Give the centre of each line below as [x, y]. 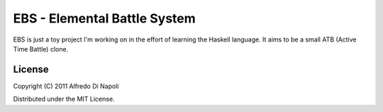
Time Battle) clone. [41, 49]
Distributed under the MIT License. [64, 99]
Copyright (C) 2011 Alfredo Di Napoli [66, 86]
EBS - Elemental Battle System [105, 18]
